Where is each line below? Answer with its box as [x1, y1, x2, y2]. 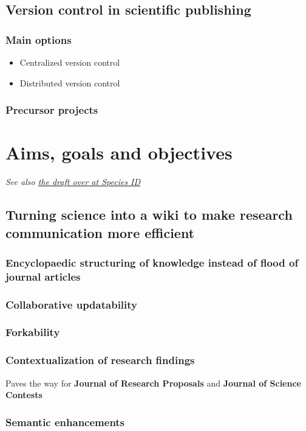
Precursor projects [5, 102, 98, 117]
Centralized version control [19, 56, 120, 68]
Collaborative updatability [5, 296, 138, 312]
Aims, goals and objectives [5, 140, 233, 165]
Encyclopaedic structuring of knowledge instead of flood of [5, 254, 299, 270]
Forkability [5, 324, 60, 340]
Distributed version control [19, 76, 120, 89]
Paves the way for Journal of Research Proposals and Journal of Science [5, 376, 301, 389]
